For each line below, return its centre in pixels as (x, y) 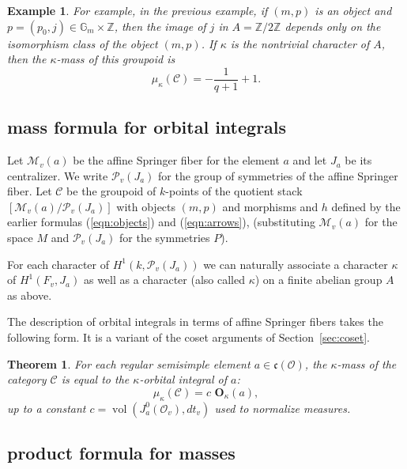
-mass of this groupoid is (116, 59)
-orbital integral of (183, 379)
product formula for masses (121, 452)
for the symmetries (165, 238)
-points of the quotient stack (234, 191)
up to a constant (47, 408)
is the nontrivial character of (300, 43)
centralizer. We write (58, 175)
